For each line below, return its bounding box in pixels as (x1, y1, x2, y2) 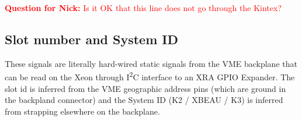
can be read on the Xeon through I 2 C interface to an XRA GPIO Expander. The (5, 69, 295, 83)
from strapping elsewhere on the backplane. (5, 105, 160, 117)
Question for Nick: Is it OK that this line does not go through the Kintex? (5, 2, 282, 13)
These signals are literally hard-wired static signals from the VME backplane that (5, 57, 297, 69)
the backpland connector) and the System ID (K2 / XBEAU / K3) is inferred (5, 94, 283, 106)
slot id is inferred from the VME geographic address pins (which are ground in (5, 82, 286, 94)
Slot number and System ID (5, 30, 179, 48)
